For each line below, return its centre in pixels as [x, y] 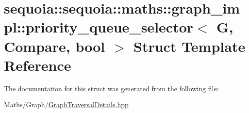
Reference [38, 65]
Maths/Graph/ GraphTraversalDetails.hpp [66, 105]
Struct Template [190, 46]
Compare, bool [55, 46]
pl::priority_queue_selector [99, 27]
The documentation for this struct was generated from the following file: [111, 88]
